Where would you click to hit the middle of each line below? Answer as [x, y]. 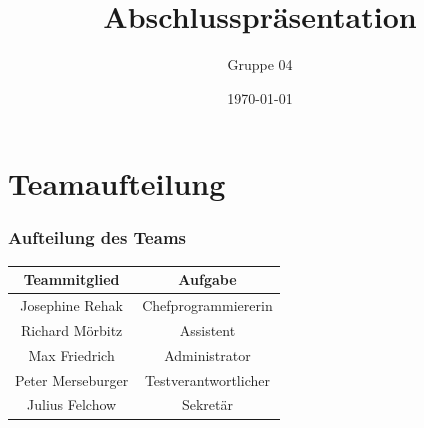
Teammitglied [71, 279]
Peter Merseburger [72, 379]
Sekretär [207, 404]
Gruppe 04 [260, 64]
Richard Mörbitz [71, 329]
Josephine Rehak [71, 305]
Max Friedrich [71, 354]
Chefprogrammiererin [207, 305]
